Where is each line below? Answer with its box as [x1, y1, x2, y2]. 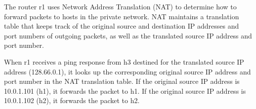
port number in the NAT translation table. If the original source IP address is [4, 76, 240, 86]
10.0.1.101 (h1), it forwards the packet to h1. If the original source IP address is [4, 85, 246, 96]
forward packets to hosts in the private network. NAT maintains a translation [4, 11, 239, 21]
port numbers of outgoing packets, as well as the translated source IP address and [4, 30, 252, 40]
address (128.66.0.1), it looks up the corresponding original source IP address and [4, 66, 251, 76]
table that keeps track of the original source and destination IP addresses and [4, 21, 239, 31]
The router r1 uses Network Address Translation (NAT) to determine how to [4, 1, 237, 11]
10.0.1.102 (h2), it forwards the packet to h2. [4, 95, 140, 106]
